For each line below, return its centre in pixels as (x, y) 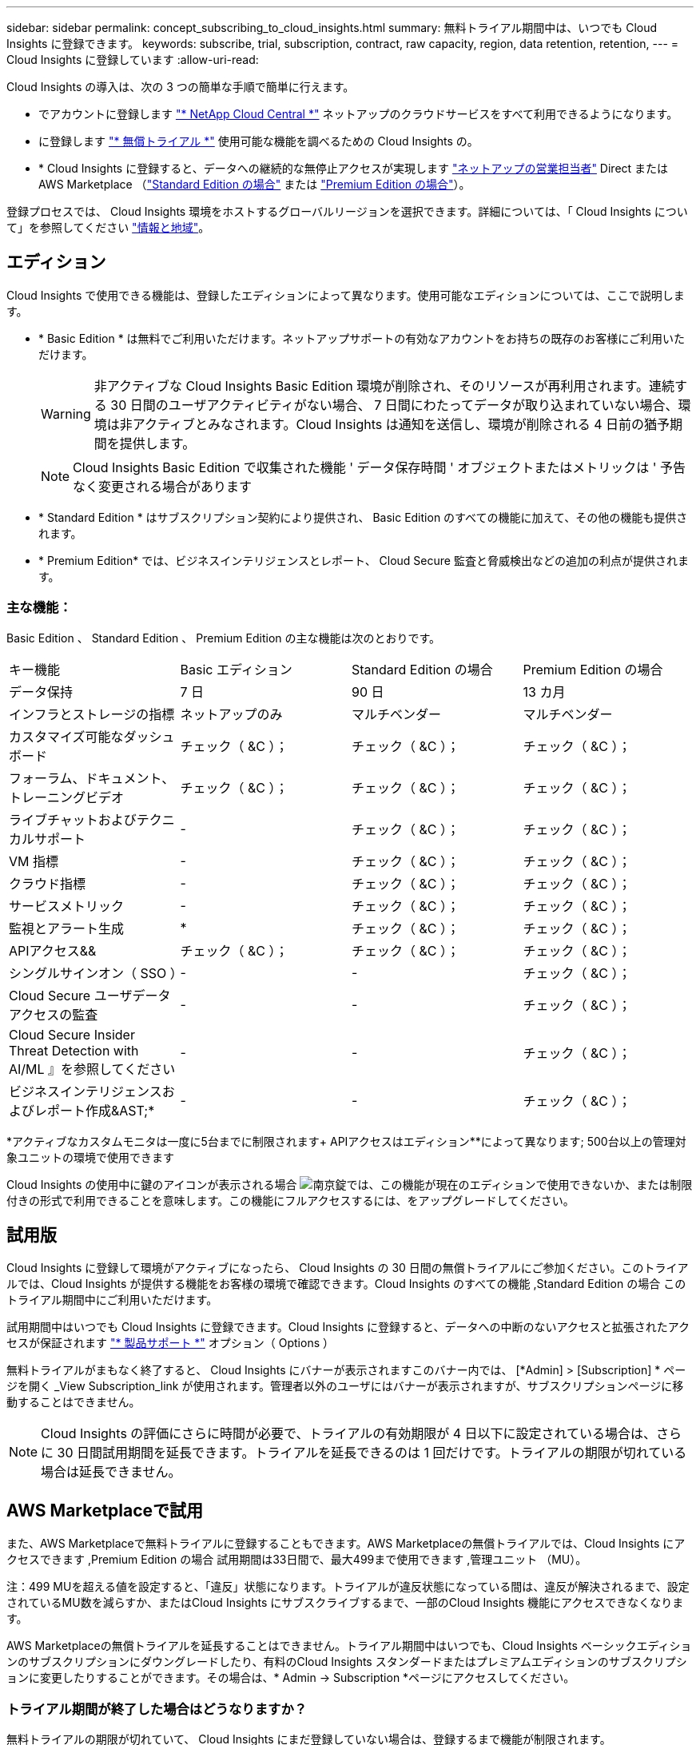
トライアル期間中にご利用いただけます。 (112, 1300)
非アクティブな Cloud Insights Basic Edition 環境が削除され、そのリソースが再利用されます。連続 (384, 386)
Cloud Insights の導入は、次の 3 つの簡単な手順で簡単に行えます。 (181, 87)
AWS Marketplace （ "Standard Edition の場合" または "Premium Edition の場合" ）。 (255, 184)
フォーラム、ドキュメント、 (92, 778)
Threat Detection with (74, 1050)
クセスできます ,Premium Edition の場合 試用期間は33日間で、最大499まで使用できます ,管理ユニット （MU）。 (297, 1560)
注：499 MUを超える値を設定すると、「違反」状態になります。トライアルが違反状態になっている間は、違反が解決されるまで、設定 (348, 1587)
